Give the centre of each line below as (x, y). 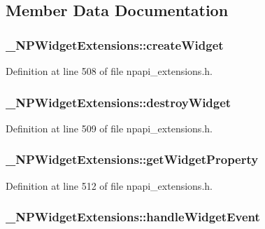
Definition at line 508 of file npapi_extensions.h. (109, 71)
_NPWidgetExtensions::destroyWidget (119, 102)
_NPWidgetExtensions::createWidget (115, 44)
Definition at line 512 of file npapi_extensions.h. (109, 185)
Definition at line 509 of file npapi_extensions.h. (109, 128)
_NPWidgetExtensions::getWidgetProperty (132, 159)
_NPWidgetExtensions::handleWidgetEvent (133, 217)
